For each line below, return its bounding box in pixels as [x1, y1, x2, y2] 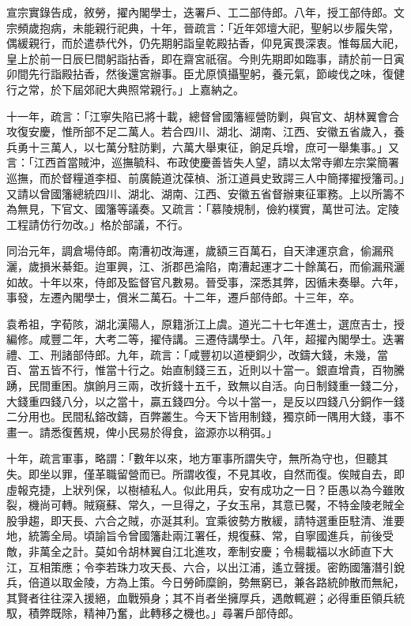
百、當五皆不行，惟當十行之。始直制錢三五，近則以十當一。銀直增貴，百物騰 [6, 362, 405, 378]
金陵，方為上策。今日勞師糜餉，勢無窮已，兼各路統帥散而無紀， [72, 574, 405, 590]
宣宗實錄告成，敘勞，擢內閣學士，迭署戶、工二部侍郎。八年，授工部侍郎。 [6, 4, 394, 20]
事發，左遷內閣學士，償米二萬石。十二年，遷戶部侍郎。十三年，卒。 [6, 289, 360, 306]
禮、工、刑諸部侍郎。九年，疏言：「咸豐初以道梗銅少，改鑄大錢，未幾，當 [6, 346, 388, 362]
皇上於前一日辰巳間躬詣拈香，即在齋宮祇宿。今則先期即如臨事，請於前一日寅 [6, 50, 405, 66]
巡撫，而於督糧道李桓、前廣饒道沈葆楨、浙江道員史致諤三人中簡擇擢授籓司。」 [6, 169, 405, 186]
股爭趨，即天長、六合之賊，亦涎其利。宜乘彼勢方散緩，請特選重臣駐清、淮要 [6, 512, 405, 528]
